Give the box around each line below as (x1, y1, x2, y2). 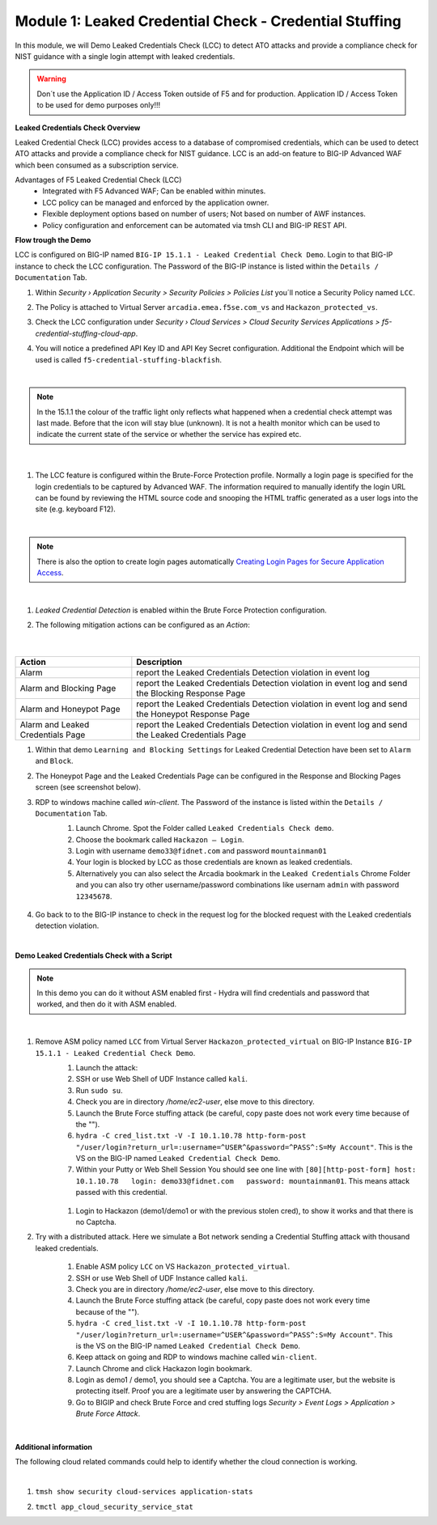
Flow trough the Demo (15, 235, 91, 245)
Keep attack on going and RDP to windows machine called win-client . (75, 1352, 317, 1362)
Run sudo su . (75, 1085, 123, 1095)
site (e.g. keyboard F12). (35, 504, 117, 514)
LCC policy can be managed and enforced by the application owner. (42, 197, 269, 207)
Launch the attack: (75, 1062, 138, 1072)
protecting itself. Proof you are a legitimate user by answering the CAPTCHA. (75, 1386, 332, 1396)
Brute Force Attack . (75, 1409, 141, 1419)
